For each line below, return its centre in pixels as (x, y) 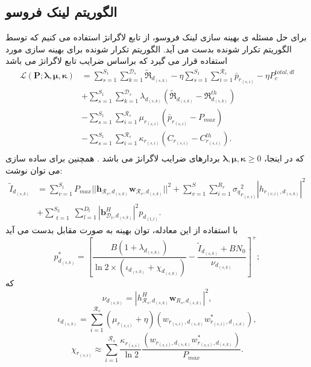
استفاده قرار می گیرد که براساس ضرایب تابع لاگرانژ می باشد (117, 61)
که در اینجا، (284, 158)
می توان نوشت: (34, 170)
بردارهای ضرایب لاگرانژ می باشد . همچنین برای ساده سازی (113, 158)
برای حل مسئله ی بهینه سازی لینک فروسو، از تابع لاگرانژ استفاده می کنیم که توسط (156, 37)
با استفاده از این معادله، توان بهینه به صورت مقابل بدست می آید (122, 229)
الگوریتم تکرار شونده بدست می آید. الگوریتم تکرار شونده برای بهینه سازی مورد (149, 49)
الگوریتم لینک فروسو (61, 12)
